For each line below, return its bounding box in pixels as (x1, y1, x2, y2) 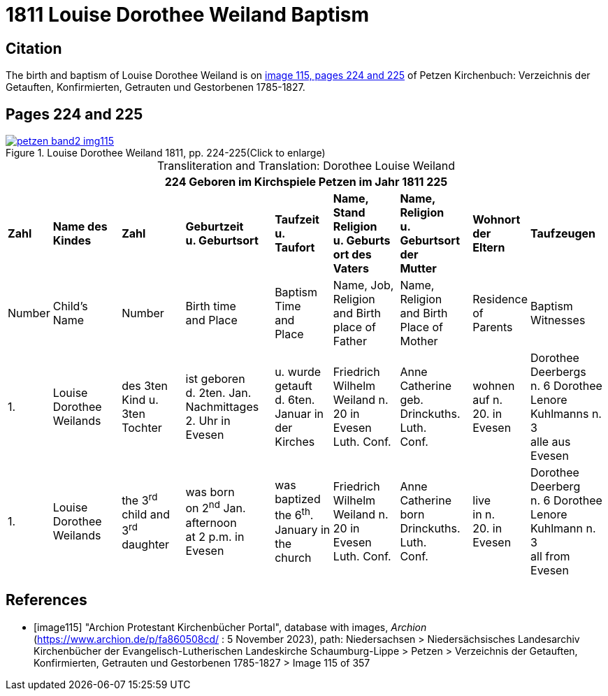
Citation (6, 39, 62, 57)
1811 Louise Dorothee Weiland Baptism (6, 3, 370, 27)
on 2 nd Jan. (185, 499, 246, 516)
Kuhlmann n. (530, 521, 596, 536)
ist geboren (185, 372, 245, 386)
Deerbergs (530, 365, 586, 379)
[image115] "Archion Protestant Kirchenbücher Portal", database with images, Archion (34, 621, 427, 633)
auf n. (472, 393, 503, 407)
